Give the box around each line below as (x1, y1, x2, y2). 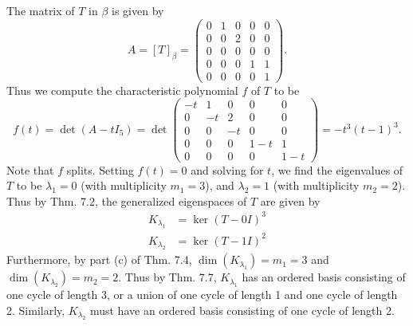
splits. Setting (66, 161, 134, 178)
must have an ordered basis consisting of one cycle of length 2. (89, 301, 395, 318)
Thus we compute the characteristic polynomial (6, 81, 238, 98)
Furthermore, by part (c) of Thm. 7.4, (6, 251, 192, 268)
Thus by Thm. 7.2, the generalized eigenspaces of (6, 192, 247, 209)
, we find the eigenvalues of (271, 161, 403, 178)
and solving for (191, 161, 264, 178)
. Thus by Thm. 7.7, (118, 269, 217, 285)
